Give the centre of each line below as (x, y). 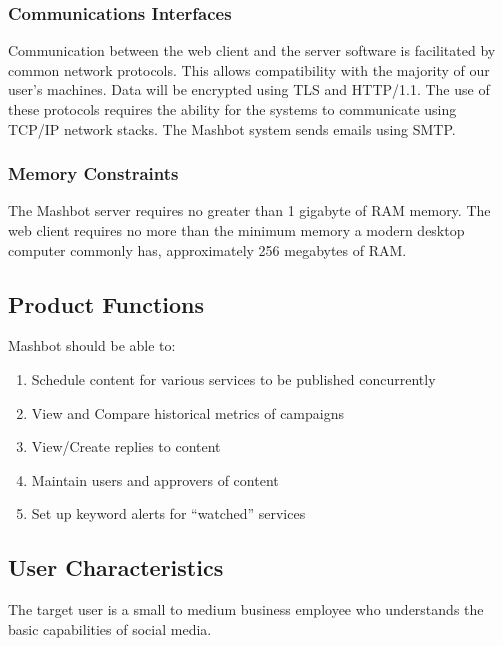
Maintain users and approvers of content (155, 479)
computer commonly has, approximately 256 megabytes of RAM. (207, 249)
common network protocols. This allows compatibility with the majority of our (249, 69)
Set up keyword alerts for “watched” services (168, 513)
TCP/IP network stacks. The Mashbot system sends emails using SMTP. (232, 128)
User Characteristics (116, 567)
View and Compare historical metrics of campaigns (188, 412)
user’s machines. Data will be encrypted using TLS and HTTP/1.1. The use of (249, 89)
